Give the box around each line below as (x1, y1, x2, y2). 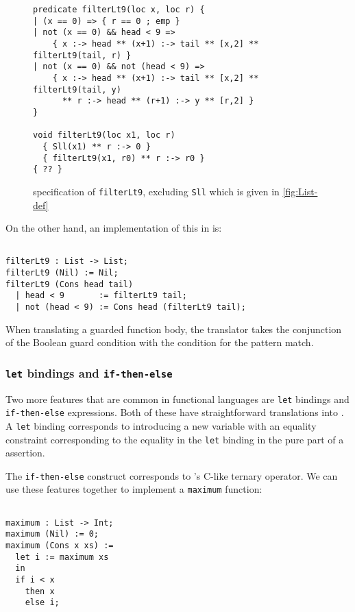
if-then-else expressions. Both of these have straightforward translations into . (5, 405, 344, 419)
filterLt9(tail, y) (33, 84, 121, 95)
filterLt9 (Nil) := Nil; (5, 268, 119, 278)
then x (25, 586, 55, 596)
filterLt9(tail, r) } (33, 50, 132, 60)
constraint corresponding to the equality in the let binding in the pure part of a (5, 432, 344, 446)
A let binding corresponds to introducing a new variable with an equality (5, 418, 317, 432)
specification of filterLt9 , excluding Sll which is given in (33, 184, 280, 198)
